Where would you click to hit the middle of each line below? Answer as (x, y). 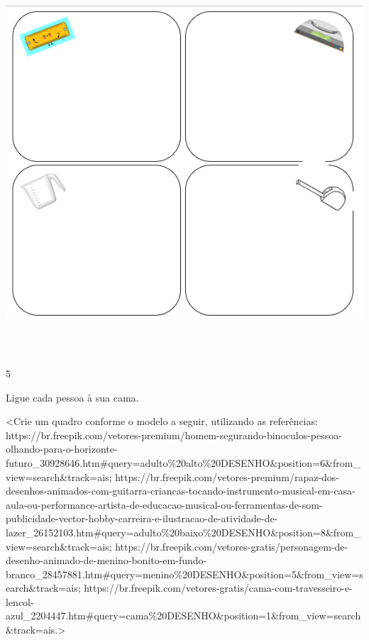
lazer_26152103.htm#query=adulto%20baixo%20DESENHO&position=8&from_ (183, 532)
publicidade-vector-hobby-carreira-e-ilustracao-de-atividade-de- (142, 518)
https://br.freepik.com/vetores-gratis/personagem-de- (232, 546)
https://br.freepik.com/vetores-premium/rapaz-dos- (227, 476)
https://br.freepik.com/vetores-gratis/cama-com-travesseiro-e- (218, 588)
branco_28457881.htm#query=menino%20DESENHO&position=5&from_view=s (184, 574)
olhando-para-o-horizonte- (62, 449)
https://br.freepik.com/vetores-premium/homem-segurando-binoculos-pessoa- (174, 435)
